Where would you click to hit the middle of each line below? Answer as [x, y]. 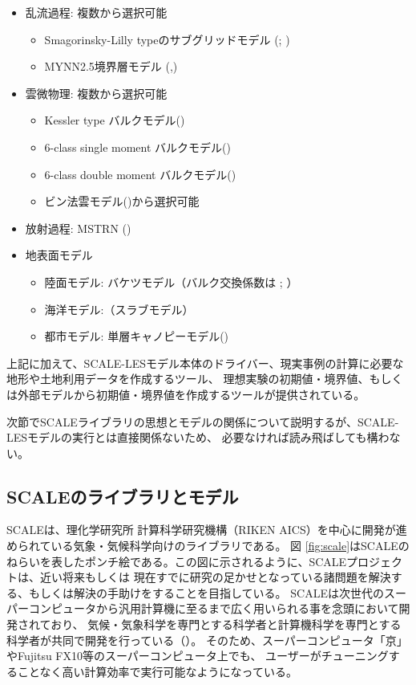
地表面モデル [59, 255]
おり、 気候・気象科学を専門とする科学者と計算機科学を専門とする [226, 624]
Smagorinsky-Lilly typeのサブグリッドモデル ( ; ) [167, 39]
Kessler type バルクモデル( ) [115, 120]
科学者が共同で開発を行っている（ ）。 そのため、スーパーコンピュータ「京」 [207, 640]
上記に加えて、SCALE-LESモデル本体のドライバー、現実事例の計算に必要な [205, 363]
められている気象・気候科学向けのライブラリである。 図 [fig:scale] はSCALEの [208, 546]
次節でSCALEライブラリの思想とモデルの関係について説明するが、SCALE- [203, 421]
